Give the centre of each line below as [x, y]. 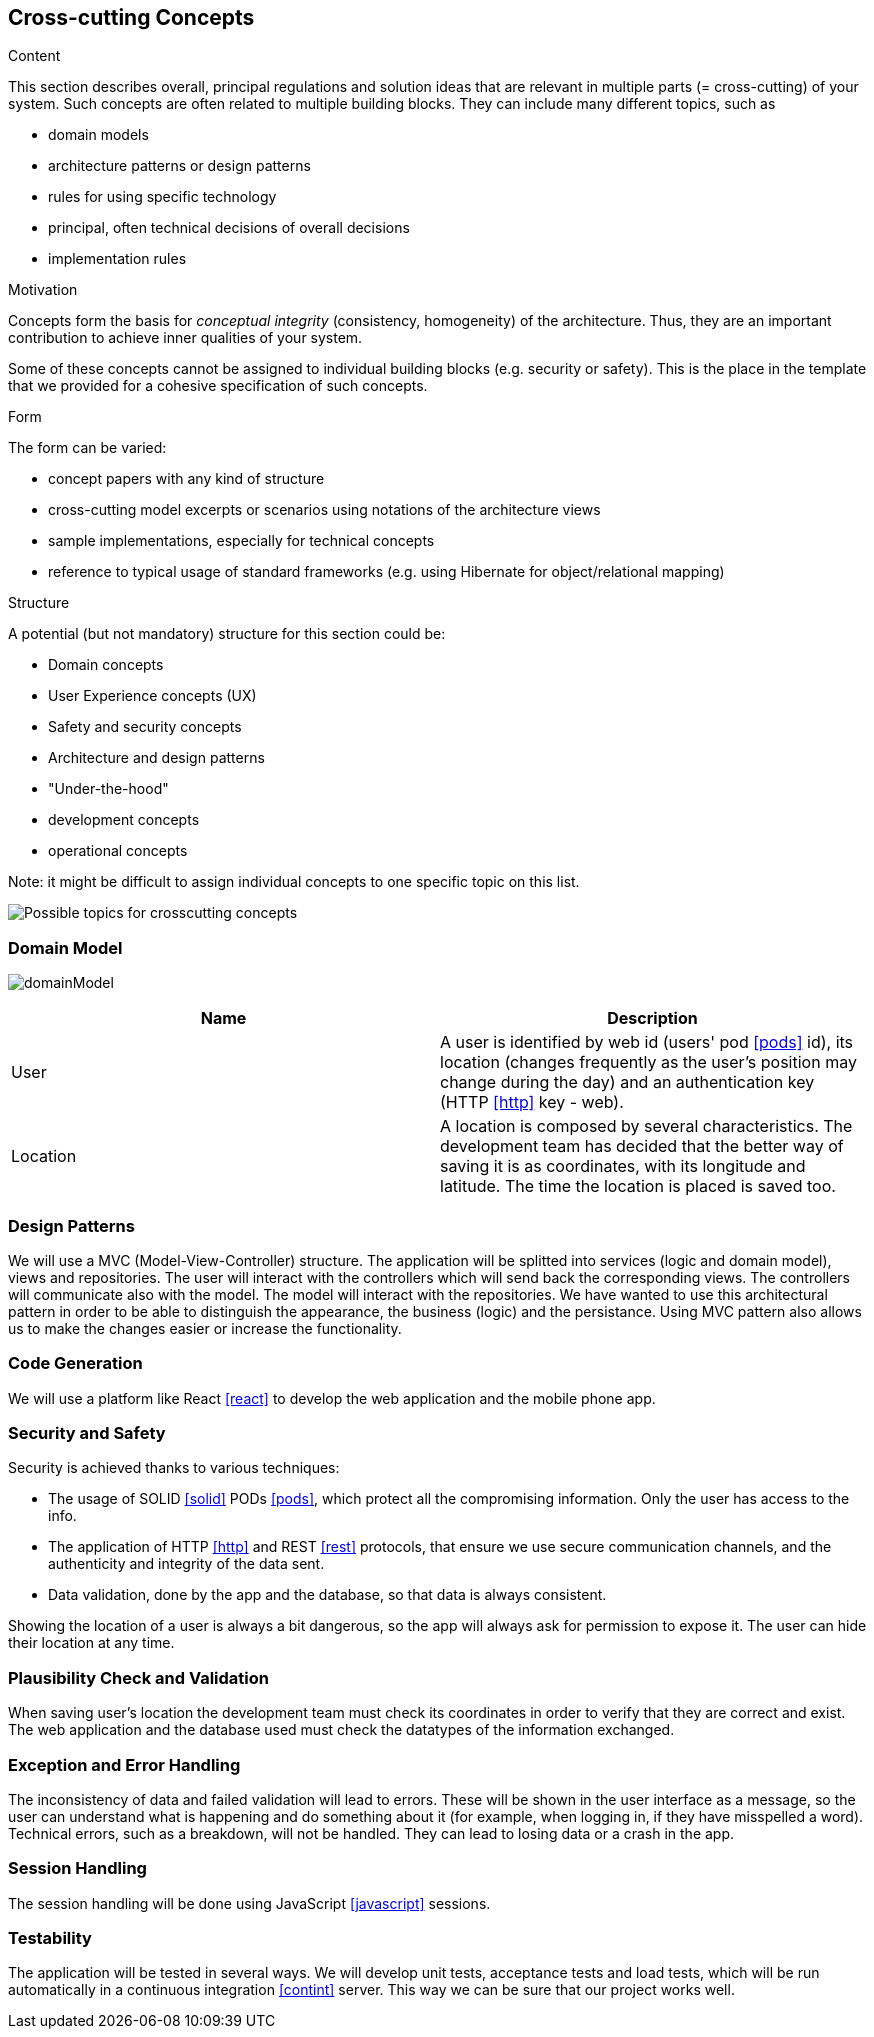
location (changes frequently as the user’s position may [648, 1062]
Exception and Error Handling [124, 1764]
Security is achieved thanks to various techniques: [174, 1468]
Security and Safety [87, 1433]
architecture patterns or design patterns [179, 166]
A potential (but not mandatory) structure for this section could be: [227, 634]
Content [34, 56]
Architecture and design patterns [156, 758]
